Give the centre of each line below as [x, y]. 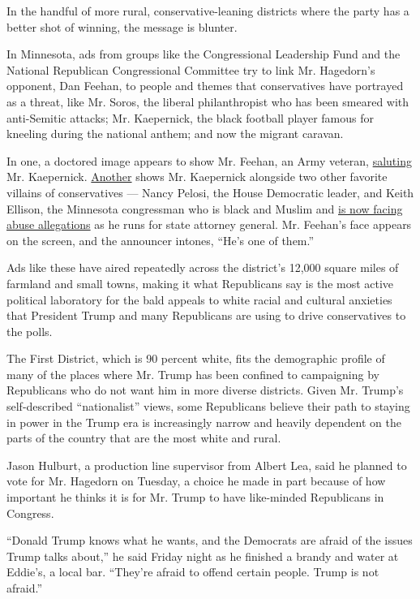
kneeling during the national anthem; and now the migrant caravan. [175, 134]
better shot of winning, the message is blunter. [122, 26]
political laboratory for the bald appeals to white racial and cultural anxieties [199, 299]
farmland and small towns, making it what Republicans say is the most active [200, 283]
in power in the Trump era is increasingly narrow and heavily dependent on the [204, 422]
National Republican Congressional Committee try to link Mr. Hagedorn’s [191, 69]
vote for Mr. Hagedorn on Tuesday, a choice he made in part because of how [196, 481]
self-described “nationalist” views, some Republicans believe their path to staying [208, 406]
